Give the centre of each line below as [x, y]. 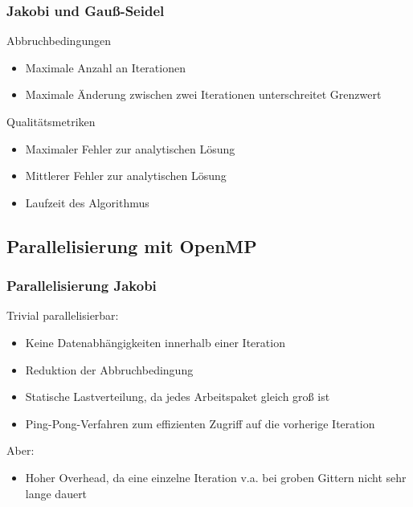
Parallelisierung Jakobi [82, 286]
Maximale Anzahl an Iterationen [105, 67]
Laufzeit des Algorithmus [87, 202]
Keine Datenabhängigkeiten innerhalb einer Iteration [155, 342]
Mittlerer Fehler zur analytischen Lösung [126, 176]
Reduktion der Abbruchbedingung [109, 369]
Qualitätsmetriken [51, 121]
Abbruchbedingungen [59, 41]
